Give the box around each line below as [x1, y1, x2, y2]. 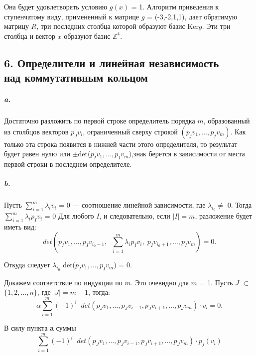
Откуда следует [4, 259, 50, 270]
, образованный [203, 116, 250, 126]
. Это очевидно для [130, 277, 189, 287]
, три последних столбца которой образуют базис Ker [36, 21, 199, 31]
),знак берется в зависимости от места [128, 148, 245, 159]
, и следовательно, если [99, 211, 170, 221]
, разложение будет [195, 211, 253, 221]
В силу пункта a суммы [4, 322, 76, 333]
